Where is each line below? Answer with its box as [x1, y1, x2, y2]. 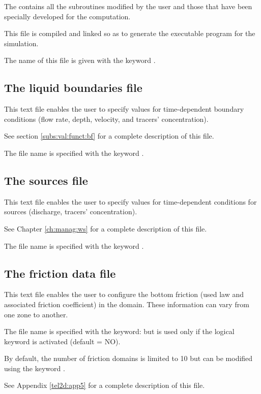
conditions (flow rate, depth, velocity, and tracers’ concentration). [4, 113, 209, 124]
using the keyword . [4, 363, 65, 373]
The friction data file [4, 265, 116, 281]
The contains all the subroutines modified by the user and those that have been [4, 1, 252, 11]
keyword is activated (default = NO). [4, 336, 121, 346]
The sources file [4, 172, 88, 188]
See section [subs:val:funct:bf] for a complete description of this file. [4, 130, 214, 141]
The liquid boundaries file [4, 80, 142, 95]
